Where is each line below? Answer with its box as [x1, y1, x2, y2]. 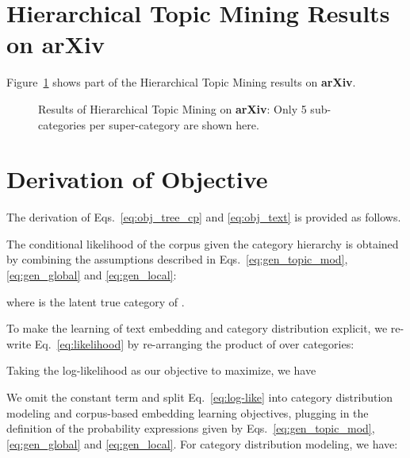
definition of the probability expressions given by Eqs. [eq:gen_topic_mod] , [6, 420, 375, 437]
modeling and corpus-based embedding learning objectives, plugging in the [6, 404, 369, 421]
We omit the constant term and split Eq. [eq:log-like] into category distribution [6, 388, 393, 405]
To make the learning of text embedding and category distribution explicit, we [6, 320, 388, 337]
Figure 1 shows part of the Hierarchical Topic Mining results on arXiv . [6, 74, 356, 90]
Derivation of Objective [6, 163, 268, 195]
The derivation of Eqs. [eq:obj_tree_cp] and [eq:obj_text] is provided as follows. [6, 209, 401, 225]
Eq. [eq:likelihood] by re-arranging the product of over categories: [34, 335, 354, 352]
